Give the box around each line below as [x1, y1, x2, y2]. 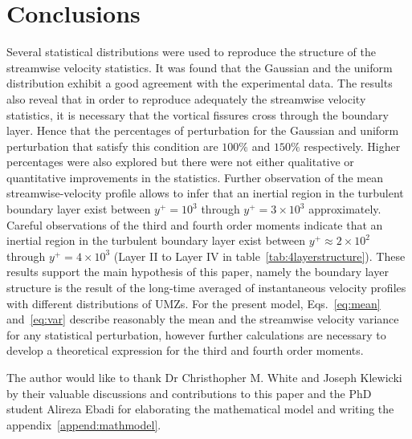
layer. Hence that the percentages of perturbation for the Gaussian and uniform [6, 122, 399, 139]
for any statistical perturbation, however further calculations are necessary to [6, 326, 386, 343]
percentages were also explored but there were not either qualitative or [6, 153, 354, 170]
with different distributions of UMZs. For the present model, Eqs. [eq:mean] [6, 295, 381, 311]
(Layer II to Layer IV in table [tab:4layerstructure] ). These [113, 247, 406, 264]
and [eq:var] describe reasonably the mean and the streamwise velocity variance [6, 311, 399, 327]
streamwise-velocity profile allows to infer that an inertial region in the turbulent [6, 185, 404, 201]
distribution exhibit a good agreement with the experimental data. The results [6, 75, 393, 91]
